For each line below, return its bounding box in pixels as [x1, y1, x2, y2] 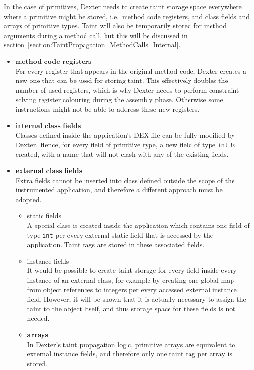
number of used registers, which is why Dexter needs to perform [15, 84, 207, 95]
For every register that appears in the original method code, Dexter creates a [15, 65, 247, 76]
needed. [27, 313, 50, 323]
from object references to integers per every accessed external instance [27, 284, 237, 294]
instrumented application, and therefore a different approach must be [15, 185, 223, 195]
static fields [27, 210, 61, 221]
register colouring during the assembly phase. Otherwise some [38, 94, 223, 104]
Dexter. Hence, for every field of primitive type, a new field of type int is [15, 139, 235, 149]
